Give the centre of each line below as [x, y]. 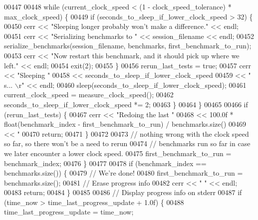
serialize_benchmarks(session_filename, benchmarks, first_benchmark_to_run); [128, 46]
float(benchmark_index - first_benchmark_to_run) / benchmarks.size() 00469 [125, 124]
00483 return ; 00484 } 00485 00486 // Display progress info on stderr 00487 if [123, 192]
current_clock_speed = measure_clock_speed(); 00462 [89, 95]
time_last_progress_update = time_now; [69, 212]
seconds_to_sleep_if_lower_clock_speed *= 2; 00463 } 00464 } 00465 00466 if [126, 104]
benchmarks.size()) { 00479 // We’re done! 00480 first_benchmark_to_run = [124, 173]
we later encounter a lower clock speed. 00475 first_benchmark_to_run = [118, 153]
